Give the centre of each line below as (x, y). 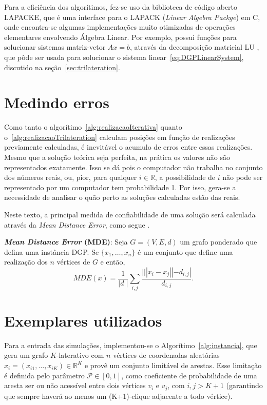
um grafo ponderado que (218, 242)
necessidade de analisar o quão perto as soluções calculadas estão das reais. (122, 197)
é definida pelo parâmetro (44, 375)
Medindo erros (57, 102)
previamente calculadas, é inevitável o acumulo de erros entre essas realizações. (128, 147)
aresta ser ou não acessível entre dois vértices (75, 385)
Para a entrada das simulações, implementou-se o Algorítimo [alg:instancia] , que (131, 345)
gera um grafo (26, 355)
